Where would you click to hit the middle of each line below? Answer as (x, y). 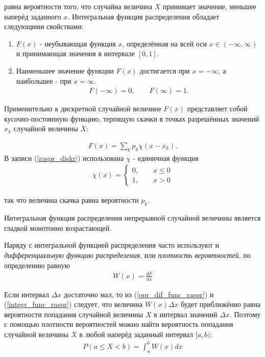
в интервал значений (186, 314)
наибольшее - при (44, 80)
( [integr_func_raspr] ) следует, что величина (74, 304)
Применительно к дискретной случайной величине (83, 109)
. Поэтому (245, 314)
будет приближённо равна (221, 304)
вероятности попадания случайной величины (74, 314)
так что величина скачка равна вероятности (71, 200)
